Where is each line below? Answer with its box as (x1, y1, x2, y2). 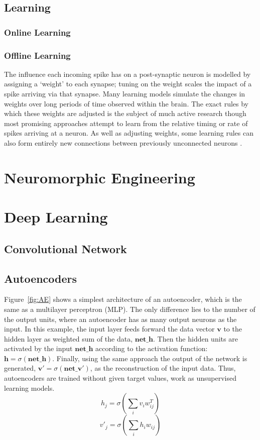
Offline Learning (4, 49, 71, 61)
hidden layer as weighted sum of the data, (4, 333, 133, 344)
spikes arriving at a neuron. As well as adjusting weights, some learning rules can (4, 128, 254, 138)
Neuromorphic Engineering (4, 167, 195, 187)
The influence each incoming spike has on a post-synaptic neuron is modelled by (4, 68, 251, 79)
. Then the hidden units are (153, 333, 238, 344)
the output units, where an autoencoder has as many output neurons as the (4, 313, 237, 324)
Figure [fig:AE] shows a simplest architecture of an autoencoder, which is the (4, 294, 242, 304)
